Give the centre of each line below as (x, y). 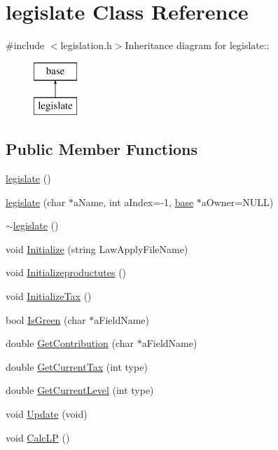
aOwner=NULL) (237, 202)
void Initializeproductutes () (66, 272)
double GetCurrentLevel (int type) (80, 390)
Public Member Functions (102, 149)
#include (25, 45)
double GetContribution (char (70, 343)
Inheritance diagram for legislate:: (197, 45)
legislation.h (86, 45)
